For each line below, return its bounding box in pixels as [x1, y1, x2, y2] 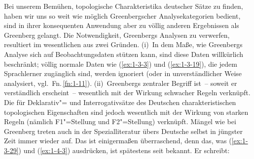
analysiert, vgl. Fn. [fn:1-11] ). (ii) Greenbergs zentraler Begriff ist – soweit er [4, 78, 237, 88]
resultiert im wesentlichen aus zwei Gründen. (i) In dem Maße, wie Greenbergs [4, 39, 243, 50]
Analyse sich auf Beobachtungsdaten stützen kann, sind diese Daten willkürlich [4, 49, 244, 59]
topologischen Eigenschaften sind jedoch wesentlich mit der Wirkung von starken [4, 106, 249, 117]
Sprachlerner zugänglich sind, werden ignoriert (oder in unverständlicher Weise [4, 68, 242, 79]
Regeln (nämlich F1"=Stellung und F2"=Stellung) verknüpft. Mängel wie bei [4, 116, 236, 127]
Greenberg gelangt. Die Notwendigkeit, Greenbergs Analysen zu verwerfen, [4, 29, 230, 40]
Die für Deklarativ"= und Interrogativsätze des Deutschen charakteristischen [4, 97, 236, 107]
